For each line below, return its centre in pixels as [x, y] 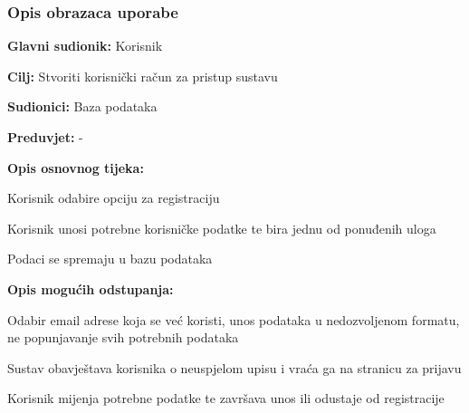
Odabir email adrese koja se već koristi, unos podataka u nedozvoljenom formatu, [234, 319]
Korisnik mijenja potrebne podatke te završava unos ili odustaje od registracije [226, 398]
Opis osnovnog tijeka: [76, 167]
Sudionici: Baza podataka [82, 106]
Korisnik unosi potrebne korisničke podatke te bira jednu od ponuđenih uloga [222, 228]
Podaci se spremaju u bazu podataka [110, 259]
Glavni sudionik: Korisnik [85, 46]
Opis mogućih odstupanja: [91, 288]
